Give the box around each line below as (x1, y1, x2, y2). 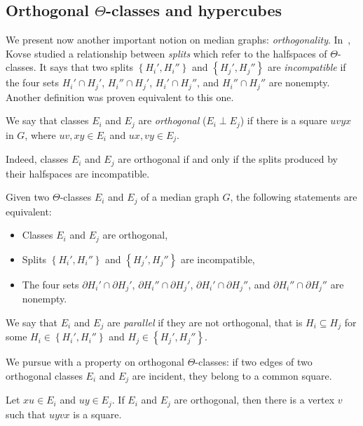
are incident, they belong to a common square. (132, 368, 332, 382)
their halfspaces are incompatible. (6, 166, 150, 180)
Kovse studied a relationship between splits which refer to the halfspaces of (6, 46, 327, 60)
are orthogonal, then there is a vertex (174, 392, 335, 407)
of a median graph (141, 189, 219, 204)
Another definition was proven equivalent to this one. (6, 89, 234, 104)
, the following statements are (230, 189, 357, 204)
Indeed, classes (6, 152, 69, 166)
